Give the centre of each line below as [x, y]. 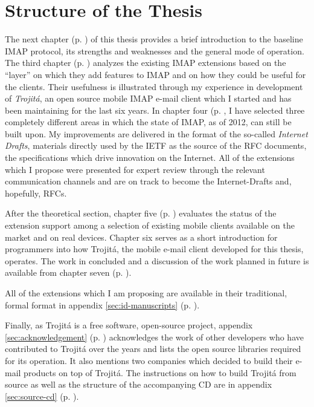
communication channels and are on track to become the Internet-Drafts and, [148, 181]
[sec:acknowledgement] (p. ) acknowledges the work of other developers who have [154, 337]
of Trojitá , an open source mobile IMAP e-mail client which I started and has [148, 98]
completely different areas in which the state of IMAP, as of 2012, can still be [148, 122]
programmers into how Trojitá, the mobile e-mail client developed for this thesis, [154, 249]
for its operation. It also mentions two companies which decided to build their [149, 360]
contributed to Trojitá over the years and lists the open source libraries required [153, 349]
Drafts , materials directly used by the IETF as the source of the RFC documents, [156, 145]
